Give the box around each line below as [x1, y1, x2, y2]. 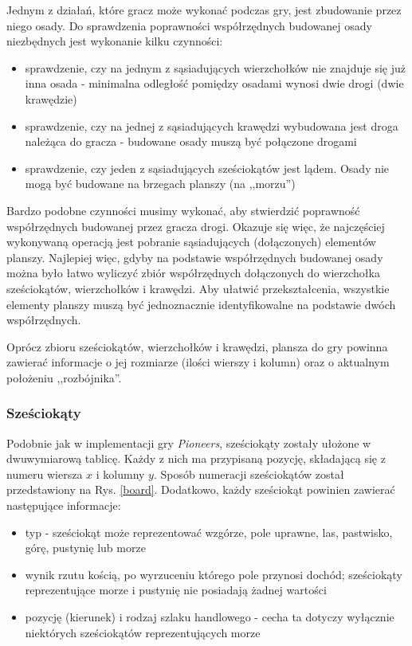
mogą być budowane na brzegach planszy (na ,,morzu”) [25, 175, 296, 192]
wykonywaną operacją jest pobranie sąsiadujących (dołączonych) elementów [6, 233, 376, 250]
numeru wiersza [6, 465, 83, 482]
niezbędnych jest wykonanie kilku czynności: [6, 33, 223, 49]
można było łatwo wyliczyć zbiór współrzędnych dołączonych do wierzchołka [6, 264, 380, 281]
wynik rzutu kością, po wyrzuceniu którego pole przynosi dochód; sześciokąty [25, 566, 402, 582]
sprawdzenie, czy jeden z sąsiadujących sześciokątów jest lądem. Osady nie [25, 159, 390, 176]
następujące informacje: [6, 497, 121, 514]
